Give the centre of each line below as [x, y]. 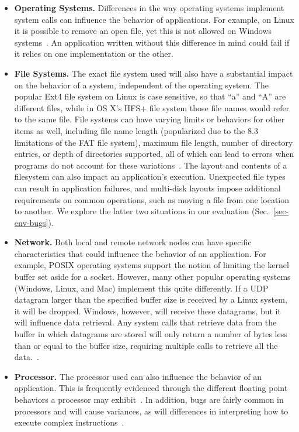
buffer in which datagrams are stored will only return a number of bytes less [151, 334]
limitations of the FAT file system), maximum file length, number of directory [154, 142]
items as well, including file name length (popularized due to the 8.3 [136, 130]
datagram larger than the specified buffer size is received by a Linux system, [151, 299]
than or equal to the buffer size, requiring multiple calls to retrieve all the [146, 345]
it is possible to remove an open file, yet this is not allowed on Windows [143, 31]
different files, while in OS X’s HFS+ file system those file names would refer [152, 107]
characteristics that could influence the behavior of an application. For [140, 253]
